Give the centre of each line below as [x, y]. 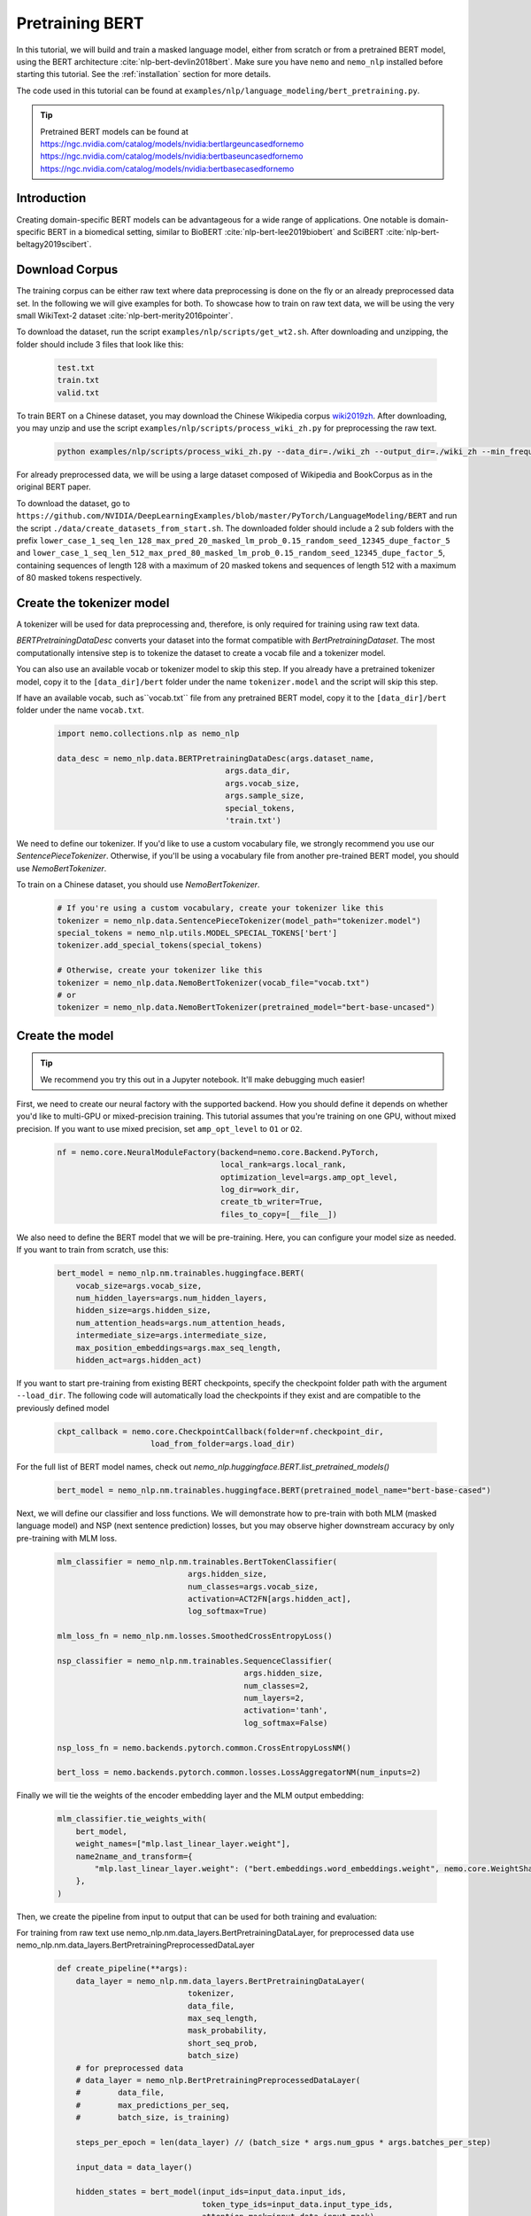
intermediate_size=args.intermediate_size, [171, 1335]
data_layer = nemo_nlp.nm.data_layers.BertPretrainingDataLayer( [220, 1981]
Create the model [65, 1036]
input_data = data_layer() [135, 2167]
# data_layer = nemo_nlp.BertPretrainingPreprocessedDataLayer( [218, 2080]
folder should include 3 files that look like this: [100, 344]
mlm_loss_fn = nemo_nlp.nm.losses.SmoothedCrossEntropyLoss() [195, 1636]
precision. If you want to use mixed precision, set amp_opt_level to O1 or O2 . [159, 1128]
